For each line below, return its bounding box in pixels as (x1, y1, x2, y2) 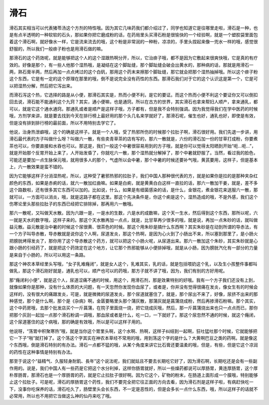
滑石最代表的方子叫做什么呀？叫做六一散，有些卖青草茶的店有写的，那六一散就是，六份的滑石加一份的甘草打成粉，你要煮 (9, 136, 258, 142)
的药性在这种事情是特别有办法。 (9, 349, 75, 355)
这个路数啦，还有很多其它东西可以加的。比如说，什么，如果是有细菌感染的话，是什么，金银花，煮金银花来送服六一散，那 (9, 187, 258, 193)
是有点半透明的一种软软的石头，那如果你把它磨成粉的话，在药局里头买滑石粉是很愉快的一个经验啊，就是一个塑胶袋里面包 (9, 31, 258, 37)
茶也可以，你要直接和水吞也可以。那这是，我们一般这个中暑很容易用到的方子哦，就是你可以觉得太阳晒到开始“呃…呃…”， (9, 142, 256, 149)
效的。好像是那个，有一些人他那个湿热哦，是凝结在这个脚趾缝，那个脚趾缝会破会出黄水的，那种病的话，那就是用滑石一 (9, 62, 254, 68)
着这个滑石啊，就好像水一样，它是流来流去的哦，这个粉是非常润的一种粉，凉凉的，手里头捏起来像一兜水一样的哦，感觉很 (9, 39, 258, 45)
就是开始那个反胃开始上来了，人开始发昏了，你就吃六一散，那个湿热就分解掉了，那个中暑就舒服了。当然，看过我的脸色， (9, 150, 258, 156)
